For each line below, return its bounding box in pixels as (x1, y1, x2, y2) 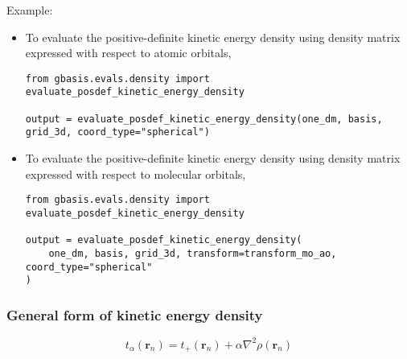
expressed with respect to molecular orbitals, (25, 165, 246, 182)
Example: (6, 2, 53, 18)
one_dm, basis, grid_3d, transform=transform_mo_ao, (48, 247, 337, 259)
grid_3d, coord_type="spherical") (25, 126, 210, 138)
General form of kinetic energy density (6, 304, 263, 324)
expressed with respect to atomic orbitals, (25, 44, 232, 61)
